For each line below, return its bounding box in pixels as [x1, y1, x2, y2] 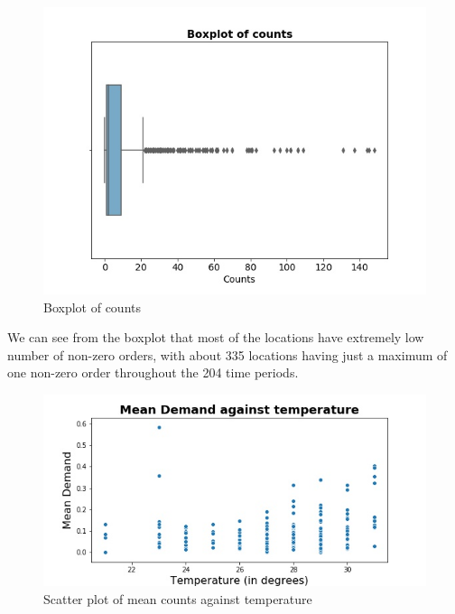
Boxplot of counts [43, 297, 141, 316]
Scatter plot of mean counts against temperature [43, 589, 312, 608]
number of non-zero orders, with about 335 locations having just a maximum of [7, 345, 448, 364]
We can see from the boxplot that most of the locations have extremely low [7, 328, 424, 347]
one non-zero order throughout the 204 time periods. [7, 363, 299, 382]
